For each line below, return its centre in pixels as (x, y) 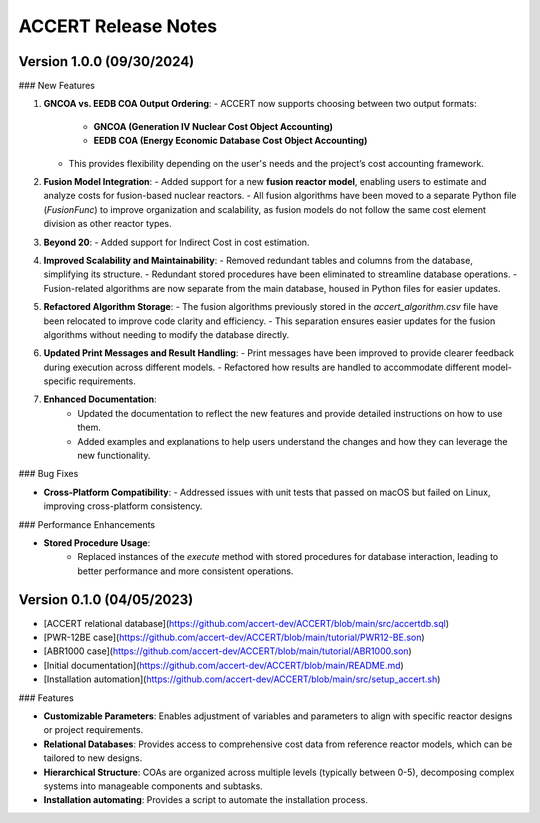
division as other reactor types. (107, 224)
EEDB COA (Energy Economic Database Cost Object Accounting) (230, 141)
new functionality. (114, 456)
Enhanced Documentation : (100, 399)
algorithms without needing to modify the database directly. (166, 334)
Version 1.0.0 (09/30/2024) (106, 61)
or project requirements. (93, 730)
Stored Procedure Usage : (97, 543)
